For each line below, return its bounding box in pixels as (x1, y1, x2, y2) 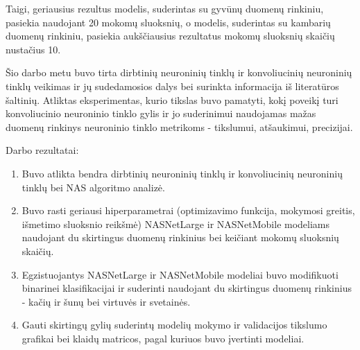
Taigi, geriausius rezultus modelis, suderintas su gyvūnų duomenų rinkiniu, (6, 1, 324, 15)
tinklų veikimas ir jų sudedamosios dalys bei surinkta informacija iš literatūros (6, 78, 339, 93)
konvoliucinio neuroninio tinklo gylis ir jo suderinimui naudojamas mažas (6, 106, 316, 121)
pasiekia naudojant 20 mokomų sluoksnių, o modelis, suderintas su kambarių (6, 15, 331, 29)
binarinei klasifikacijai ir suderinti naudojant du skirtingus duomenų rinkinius (22, 281, 352, 295)
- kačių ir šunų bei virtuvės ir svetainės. (22, 294, 191, 308)
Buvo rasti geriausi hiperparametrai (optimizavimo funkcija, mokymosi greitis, (22, 203, 355, 218)
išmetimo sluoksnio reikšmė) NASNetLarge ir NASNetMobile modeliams (22, 216, 330, 231)
